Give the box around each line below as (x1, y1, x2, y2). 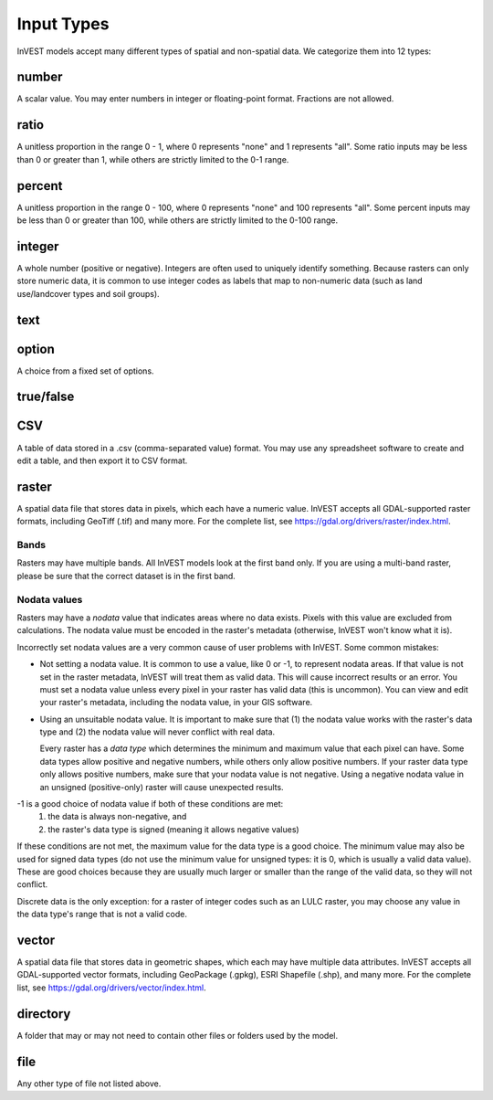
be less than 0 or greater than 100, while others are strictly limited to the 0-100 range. (16, 215, 339, 226)
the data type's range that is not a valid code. (16, 909, 187, 920)
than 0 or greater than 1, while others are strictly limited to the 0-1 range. (16, 153, 289, 164)
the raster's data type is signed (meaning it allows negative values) (47, 823, 300, 835)
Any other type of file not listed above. (16, 1078, 162, 1089)
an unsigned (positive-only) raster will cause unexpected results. (39, 781, 284, 792)
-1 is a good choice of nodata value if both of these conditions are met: (16, 799, 284, 809)
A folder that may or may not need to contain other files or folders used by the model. (16, 1030, 339, 1041)
